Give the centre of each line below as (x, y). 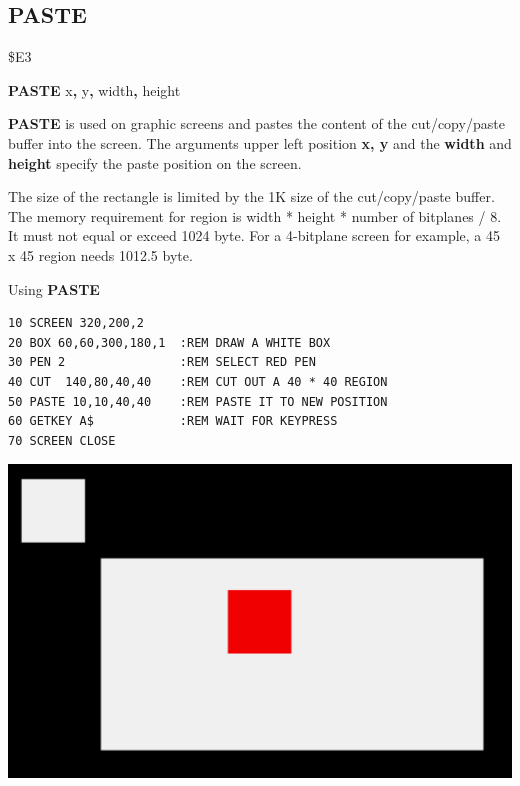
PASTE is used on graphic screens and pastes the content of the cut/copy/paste (256, 123)
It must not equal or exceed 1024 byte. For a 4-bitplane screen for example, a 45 (254, 235)
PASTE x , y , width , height (94, 89)
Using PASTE (54, 288)
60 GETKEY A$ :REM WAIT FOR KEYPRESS (173, 421)
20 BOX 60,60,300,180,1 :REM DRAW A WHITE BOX (169, 342)
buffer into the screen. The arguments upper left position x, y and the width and (260, 142)
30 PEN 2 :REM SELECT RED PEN (162, 362)
